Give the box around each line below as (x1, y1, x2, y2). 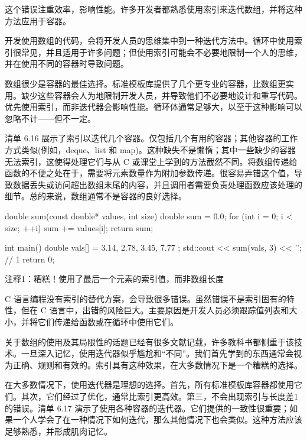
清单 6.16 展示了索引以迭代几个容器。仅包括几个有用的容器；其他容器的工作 (5, 132, 298, 144)
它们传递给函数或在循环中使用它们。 (37, 316, 178, 328)
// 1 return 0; (5, 252, 55, 265)
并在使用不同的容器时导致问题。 (5, 57, 129, 70)
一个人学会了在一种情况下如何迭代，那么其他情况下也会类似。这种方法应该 (12, 413, 302, 426)
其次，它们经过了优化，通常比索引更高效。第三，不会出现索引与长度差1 (21, 390, 298, 403)
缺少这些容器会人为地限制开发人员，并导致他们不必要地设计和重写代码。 (21, 89, 302, 101)
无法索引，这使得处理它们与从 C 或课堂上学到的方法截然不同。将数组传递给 (5, 155, 298, 167)
